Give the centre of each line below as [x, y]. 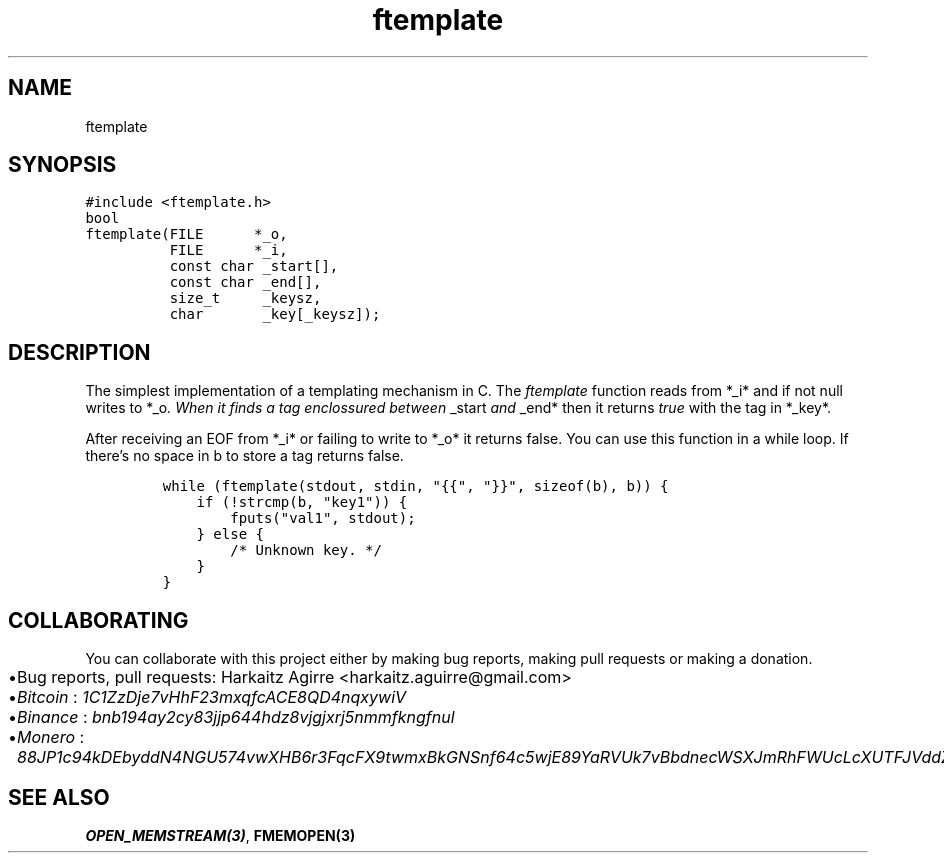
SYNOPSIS [62, 165]
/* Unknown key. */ [306, 550]
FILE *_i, [228, 250]
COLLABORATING [98, 620]
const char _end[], [245, 282]
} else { [230, 534]
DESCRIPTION [79, 352]
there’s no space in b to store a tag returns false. [244, 456]
